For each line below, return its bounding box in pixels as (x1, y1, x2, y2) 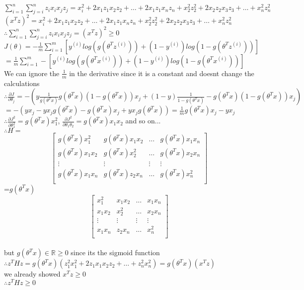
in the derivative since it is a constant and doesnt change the (69, 68, 254, 78)
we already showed (4, 269, 61, 279)
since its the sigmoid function (71, 247, 160, 258)
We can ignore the (4, 68, 60, 78)
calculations (4, 78, 40, 88)
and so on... (125, 115, 161, 126)
